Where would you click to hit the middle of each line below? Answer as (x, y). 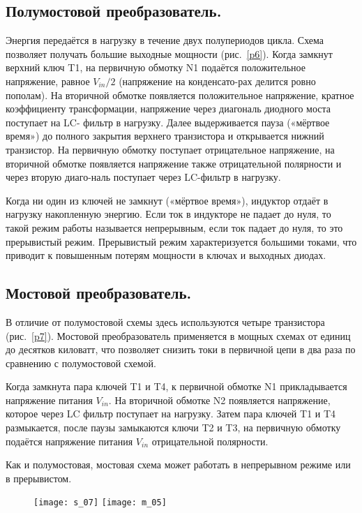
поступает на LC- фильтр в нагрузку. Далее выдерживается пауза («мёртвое (168, 122)
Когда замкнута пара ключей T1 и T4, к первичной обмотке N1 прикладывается (176, 386)
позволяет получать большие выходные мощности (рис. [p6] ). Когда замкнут (169, 53)
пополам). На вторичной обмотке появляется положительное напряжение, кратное (180, 95)
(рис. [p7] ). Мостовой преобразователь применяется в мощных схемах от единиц (178, 335)
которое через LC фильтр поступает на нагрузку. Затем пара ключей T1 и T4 (171, 414)
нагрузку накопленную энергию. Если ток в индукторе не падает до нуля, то (168, 214)
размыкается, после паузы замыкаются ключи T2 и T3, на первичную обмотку (173, 427)
